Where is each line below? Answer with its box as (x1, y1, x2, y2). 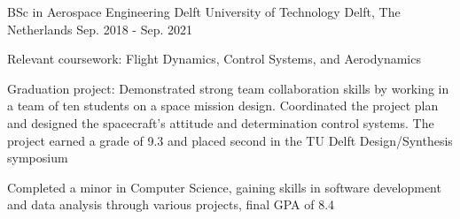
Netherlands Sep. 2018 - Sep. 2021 (7, 19, 192, 38)
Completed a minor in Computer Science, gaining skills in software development (7, 177, 441, 196)
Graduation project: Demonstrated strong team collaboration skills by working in (7, 79, 449, 97)
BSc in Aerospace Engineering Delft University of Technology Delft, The (7, 3, 401, 20)
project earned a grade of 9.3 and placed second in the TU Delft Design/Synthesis (7, 131, 453, 149)
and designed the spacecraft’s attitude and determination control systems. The (7, 113, 434, 132)
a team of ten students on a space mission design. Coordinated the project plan (7, 96, 439, 115)
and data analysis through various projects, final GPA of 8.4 (7, 195, 335, 214)
